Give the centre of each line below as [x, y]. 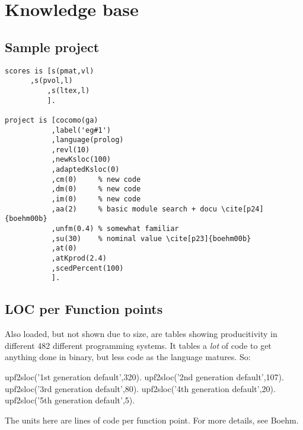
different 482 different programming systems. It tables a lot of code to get [138, 345]
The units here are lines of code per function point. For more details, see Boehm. [152, 420]
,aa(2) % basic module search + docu [134, 209]
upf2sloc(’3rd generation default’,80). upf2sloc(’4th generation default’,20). [140, 388]
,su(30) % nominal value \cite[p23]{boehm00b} [151, 238]
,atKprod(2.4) [79, 259]
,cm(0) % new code [96, 179]
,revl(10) [71, 150]
